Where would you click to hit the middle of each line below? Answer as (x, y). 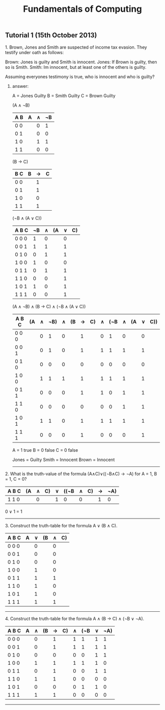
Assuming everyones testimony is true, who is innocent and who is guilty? (80, 77)
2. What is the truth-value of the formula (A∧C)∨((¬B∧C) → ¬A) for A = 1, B (81, 474)
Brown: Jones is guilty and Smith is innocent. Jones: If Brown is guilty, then (81, 62)
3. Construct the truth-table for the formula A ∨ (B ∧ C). (61, 525)
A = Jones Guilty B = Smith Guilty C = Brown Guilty (64, 96)
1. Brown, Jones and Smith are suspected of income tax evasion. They (76, 47)
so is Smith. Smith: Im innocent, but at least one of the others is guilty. (76, 67)
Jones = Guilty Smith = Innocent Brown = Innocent (63, 460)
